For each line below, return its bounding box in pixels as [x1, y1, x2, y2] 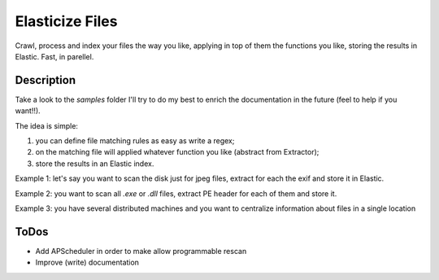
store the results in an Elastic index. [35, 159, 154, 168]
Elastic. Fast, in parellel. [15, 51, 94, 61]
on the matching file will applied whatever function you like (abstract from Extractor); [35, 147, 319, 157]
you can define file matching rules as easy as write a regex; [35, 136, 235, 146]
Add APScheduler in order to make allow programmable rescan [35, 246, 247, 256]
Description [15, 73, 76, 87]
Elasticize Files [15, 12, 118, 30]
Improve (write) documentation [35, 257, 140, 268]
